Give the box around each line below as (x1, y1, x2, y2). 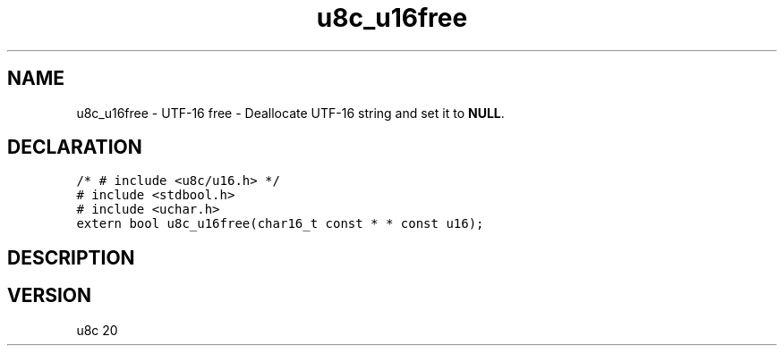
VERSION (7, 284, 92, 307)
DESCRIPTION (7, 246, 135, 269)
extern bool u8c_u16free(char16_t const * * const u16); (76, 216, 484, 231)
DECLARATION (7, 136, 142, 159)
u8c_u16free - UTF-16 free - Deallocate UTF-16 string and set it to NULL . (76, 105, 505, 121)
